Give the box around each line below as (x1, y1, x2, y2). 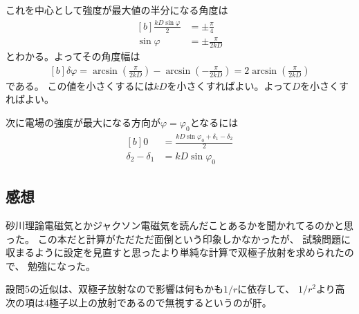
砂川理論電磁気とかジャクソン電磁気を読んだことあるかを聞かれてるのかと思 (6, 217, 353, 232)
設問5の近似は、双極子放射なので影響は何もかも (6, 282, 223, 296)
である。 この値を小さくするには (6, 78, 154, 92)
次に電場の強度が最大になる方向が (6, 115, 160, 129)
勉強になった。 (28, 258, 96, 273)
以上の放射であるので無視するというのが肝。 (68, 295, 272, 309)
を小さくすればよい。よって (167, 78, 293, 92)
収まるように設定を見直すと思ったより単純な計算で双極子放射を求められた (6, 245, 344, 259)
